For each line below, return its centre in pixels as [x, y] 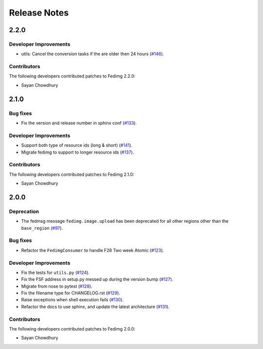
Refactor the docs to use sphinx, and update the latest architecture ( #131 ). [95, 307]
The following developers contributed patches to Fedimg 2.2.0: [72, 76]
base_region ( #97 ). [42, 228]
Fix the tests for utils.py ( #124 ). [55, 272]
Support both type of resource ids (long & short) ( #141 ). [77, 145]
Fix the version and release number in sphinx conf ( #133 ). [79, 123]
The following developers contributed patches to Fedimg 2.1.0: [72, 174]
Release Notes [39, 13]
